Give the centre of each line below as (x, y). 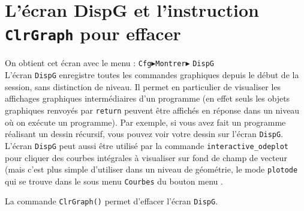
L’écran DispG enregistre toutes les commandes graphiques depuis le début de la (152, 75)
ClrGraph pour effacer (93, 33)
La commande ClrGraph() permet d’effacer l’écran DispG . (112, 201)
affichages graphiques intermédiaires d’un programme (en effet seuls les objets (148, 98)
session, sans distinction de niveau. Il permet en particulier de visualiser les (143, 86)
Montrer (171, 64)
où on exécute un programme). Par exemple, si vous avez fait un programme (145, 122)
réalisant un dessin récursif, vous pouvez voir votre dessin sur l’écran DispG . (144, 134)
